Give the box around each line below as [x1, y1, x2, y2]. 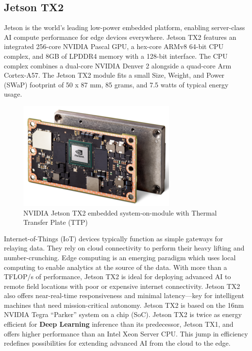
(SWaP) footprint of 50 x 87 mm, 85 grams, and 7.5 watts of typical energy [4, 79, 229, 89]
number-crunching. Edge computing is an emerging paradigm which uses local [4, 252, 236, 262]
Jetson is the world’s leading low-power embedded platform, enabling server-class [4, 22, 245, 33]
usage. [4, 89, 22, 99]
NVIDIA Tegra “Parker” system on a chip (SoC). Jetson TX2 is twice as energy [4, 309, 242, 319]
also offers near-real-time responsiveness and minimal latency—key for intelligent [4, 290, 244, 301]
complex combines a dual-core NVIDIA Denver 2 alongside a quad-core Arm [4, 60, 232, 70]
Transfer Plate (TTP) [23, 217, 88, 227]
